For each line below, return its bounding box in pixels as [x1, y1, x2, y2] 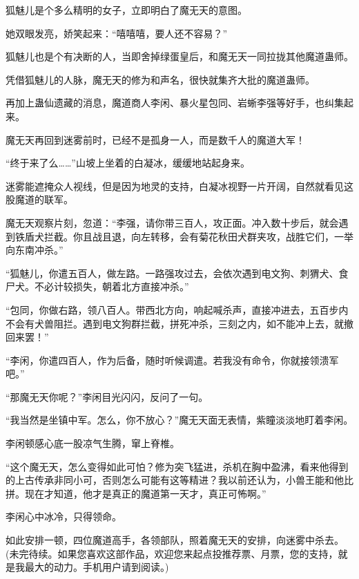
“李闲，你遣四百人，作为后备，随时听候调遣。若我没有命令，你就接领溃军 [6, 352, 339, 367]
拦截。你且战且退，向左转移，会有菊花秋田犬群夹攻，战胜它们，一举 [43, 229, 353, 243]
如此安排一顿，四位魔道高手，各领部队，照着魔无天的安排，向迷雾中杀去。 [6, 533, 344, 547]
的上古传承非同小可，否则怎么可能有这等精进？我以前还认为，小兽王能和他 [6, 473, 344, 487]
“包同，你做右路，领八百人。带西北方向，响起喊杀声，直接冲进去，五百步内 [6, 302, 349, 316]
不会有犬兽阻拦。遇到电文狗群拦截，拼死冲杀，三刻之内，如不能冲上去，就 [6, 316, 344, 330]
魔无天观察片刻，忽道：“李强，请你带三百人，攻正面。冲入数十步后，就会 [6, 215, 339, 229]
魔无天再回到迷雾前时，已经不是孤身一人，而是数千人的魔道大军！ [6, 132, 305, 146]
